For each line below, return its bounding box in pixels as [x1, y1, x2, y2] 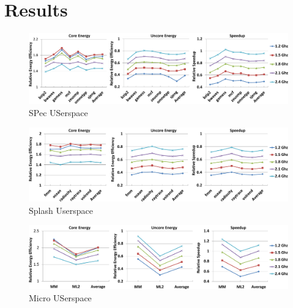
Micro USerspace [29, 291, 92, 304]
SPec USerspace [29, 106, 88, 119]
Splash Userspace [29, 204, 93, 216]
